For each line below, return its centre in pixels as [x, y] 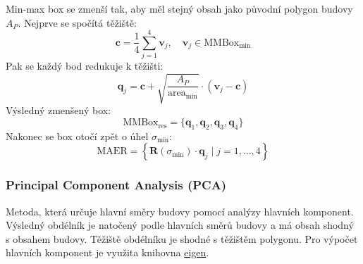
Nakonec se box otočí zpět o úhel [77, 136]
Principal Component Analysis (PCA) [116, 185]
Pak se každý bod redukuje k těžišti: [85, 66]
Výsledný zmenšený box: [59, 110]
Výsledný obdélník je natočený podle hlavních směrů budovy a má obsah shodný [180, 225]
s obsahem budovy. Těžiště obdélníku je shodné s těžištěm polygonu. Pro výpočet [182, 238]
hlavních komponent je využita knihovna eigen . [107, 252]
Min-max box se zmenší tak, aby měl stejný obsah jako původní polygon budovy [179, 8]
